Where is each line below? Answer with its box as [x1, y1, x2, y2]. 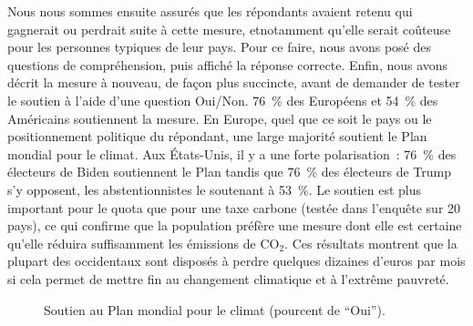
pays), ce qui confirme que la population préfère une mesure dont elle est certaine [7, 216, 462, 235]
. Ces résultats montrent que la [284, 233, 458, 252]
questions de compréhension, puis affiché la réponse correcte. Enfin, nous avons [7, 55, 448, 74]
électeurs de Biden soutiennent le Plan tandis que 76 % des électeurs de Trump [7, 162, 451, 181]
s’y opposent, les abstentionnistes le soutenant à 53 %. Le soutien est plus [7, 179, 421, 199]
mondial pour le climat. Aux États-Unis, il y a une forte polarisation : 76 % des [7, 144, 457, 163]
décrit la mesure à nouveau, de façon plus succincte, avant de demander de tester [7, 73, 460, 92]
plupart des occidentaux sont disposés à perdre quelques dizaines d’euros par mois [7, 251, 466, 270]
